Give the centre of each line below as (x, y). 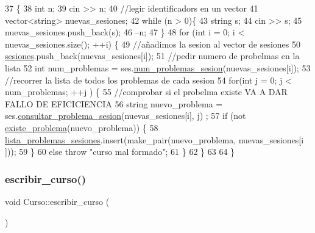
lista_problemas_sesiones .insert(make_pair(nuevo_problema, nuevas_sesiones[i (154, 139)
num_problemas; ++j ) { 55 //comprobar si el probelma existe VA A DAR (146, 92)
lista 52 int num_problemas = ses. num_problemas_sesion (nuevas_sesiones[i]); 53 (158, 67)
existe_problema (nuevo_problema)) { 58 (82, 127)
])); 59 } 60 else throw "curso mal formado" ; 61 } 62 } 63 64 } (120, 152)
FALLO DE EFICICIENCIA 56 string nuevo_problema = (114, 103)
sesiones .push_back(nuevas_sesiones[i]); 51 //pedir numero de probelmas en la (152, 56)
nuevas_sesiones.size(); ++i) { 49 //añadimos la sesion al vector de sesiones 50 (153, 44)
